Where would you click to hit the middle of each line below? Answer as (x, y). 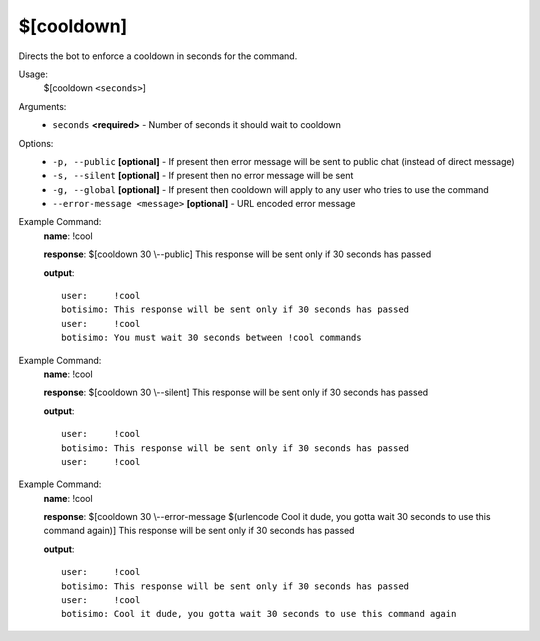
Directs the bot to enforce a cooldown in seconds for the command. (158, 56)
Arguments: (42, 106)
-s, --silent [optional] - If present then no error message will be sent (203, 176)
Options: (36, 143)
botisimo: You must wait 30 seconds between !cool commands (211, 338)
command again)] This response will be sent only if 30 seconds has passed (199, 531)
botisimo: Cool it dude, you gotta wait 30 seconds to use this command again (259, 614)
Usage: (33, 74)
